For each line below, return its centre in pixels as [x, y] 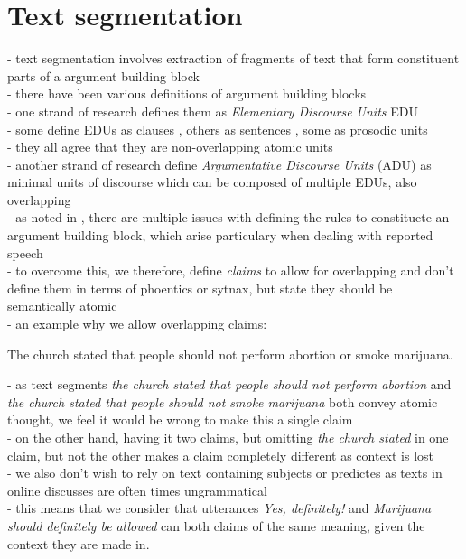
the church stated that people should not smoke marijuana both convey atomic [223, 401]
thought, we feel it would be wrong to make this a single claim [180, 419]
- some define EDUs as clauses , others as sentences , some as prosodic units [218, 129]
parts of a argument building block [103, 75]
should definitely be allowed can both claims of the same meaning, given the [216, 525]
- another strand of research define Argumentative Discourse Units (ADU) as [219, 164]
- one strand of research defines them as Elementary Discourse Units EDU [213, 111]
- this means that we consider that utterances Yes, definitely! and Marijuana [219, 508]
